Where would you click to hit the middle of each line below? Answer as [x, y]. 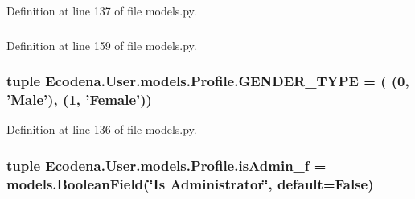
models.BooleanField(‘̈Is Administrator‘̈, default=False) [190, 183]
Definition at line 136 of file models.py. [102, 129]
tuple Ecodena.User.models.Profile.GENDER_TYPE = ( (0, [208, 81]
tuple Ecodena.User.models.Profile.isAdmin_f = [166, 165]
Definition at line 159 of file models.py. [102, 45]
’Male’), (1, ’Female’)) [79, 99]
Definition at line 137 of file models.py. [102, 10]
